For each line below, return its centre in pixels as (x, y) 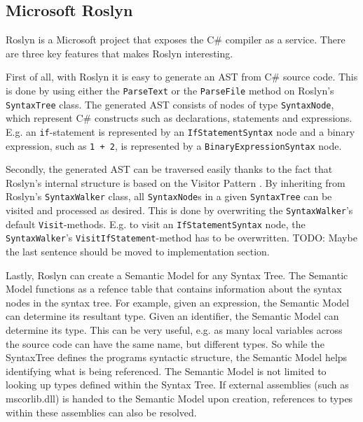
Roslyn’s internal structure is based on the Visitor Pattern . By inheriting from (176, 182)
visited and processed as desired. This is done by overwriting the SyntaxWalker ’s (179, 210)
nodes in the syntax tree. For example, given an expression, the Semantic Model (178, 302)
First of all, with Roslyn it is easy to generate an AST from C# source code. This (182, 77)
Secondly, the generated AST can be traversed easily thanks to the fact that (169, 169)
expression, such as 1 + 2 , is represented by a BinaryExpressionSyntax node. (174, 145)
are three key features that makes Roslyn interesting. (119, 53)
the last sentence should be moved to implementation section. (138, 252)
